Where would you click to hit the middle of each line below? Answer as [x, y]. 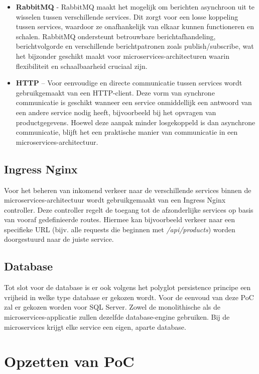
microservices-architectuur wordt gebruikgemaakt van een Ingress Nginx [115, 200]
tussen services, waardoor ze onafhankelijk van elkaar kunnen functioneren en [135, 26]
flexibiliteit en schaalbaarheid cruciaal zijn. [82, 66]
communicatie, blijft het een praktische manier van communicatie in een [127, 132]
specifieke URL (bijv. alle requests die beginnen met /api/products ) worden [120, 229]
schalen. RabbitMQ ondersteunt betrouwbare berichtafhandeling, [116, 36]
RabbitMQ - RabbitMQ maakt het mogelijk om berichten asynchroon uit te [135, 7]
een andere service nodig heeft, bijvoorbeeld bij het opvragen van [116, 112]
